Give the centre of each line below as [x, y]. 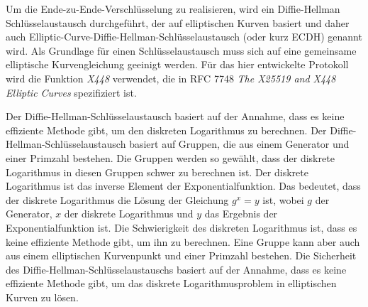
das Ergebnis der [241, 214]
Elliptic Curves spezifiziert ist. [71, 92]
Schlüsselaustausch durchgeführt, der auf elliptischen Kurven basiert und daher [178, 22]
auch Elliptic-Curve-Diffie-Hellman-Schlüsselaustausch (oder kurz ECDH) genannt [184, 37]
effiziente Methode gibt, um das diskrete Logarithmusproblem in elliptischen [171, 283]
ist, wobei [283, 199]
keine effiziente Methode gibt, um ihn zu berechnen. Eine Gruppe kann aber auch [183, 241]
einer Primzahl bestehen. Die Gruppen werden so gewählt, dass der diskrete [170, 157]
